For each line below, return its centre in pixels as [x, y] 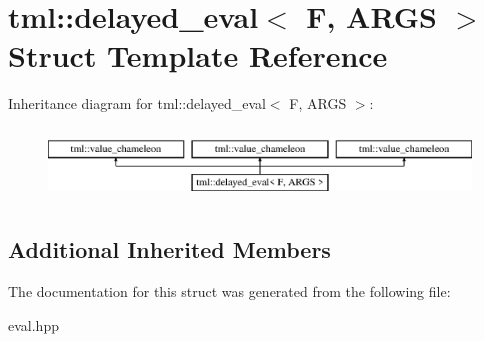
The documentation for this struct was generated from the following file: [229, 291]
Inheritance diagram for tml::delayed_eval [137, 103]
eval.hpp [33, 324]
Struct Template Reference [198, 55]
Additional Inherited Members [169, 249]
